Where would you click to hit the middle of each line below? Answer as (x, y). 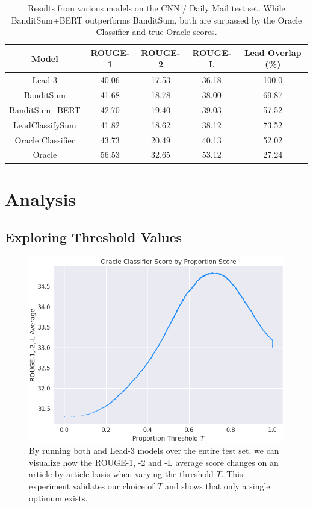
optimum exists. (58, 497)
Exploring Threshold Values (94, 237)
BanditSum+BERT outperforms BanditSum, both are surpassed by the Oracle (156, 20)
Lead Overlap (273, 52)
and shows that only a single (218, 486)
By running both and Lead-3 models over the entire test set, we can (154, 450)
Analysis (41, 199)
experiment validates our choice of (92, 486)
